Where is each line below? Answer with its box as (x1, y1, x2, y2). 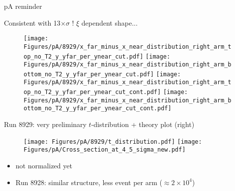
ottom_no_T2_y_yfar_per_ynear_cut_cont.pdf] (24, 105, 172, 112)
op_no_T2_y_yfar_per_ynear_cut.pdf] (24, 53, 144, 60)
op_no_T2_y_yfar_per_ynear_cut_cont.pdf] (24, 89, 161, 96)
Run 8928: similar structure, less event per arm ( (15, 177, 162, 187)
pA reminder (4, 1, 42, 11)
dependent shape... (81, 17, 138, 28)
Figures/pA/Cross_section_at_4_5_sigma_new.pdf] (24, 146, 186, 154)
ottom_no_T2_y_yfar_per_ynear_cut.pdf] (24, 70, 154, 78)
